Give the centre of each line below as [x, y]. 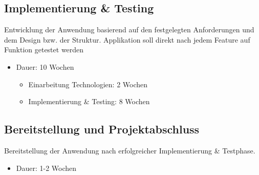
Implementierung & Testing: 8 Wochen [89, 101]
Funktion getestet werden [44, 50]
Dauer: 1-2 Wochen [46, 168]
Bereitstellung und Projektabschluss [102, 129]
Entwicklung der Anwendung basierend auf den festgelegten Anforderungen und [129, 30]
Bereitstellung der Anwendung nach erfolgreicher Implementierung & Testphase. [130, 150]
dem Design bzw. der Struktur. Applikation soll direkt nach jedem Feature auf [127, 39]
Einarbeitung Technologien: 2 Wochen [88, 84]
